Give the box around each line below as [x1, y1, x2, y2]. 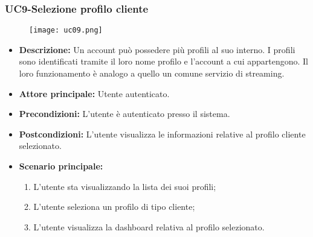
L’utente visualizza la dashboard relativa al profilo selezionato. [33, 220, 265, 233]
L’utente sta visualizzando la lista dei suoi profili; [33, 180, 216, 192]
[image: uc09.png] [29, 26, 103, 35]
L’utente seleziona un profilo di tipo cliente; [33, 200, 195, 213]
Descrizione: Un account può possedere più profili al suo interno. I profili [19, 43, 295, 55]
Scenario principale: [19, 160, 103, 172]
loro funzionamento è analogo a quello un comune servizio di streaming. [19, 67, 285, 80]
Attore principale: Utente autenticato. [19, 87, 170, 100]
